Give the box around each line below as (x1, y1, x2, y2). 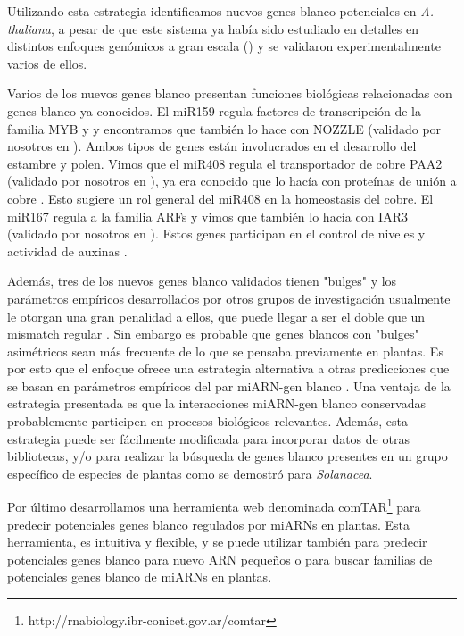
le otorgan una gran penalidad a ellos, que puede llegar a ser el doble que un (7, 306, 426, 325)
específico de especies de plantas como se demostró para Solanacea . (7, 464, 373, 482)
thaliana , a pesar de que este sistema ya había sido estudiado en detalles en (7, 19, 418, 38)
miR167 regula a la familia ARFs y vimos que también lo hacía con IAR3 (7, 206, 408, 225)
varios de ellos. (7, 54, 87, 72)
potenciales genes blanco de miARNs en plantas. (7, 567, 272, 586)
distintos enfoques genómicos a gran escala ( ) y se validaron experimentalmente (7, 37, 441, 55)
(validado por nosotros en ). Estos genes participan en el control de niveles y (7, 224, 426, 243)
